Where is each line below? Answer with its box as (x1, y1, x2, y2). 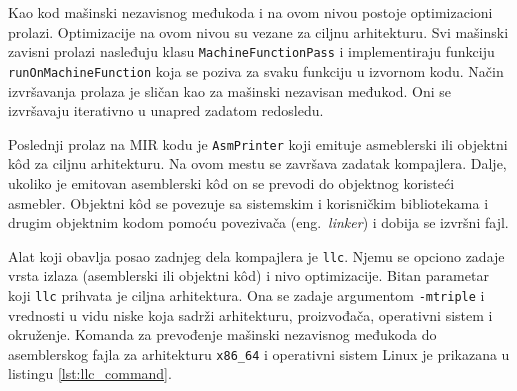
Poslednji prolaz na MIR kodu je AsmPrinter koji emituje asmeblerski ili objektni (8, 133, 508, 154)
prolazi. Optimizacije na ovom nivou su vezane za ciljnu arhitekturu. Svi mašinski (8, 21, 509, 42)
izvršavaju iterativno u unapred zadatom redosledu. (8, 100, 324, 121)
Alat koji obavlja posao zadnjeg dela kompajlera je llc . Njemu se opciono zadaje (8, 245, 505, 266)
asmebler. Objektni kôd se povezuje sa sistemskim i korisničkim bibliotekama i (8, 192, 489, 213)
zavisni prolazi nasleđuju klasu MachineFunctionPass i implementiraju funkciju (8, 41, 495, 62)
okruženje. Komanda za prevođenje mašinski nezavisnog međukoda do (8, 324, 437, 345)
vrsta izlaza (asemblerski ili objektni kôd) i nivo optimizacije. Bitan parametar (8, 265, 489, 286)
